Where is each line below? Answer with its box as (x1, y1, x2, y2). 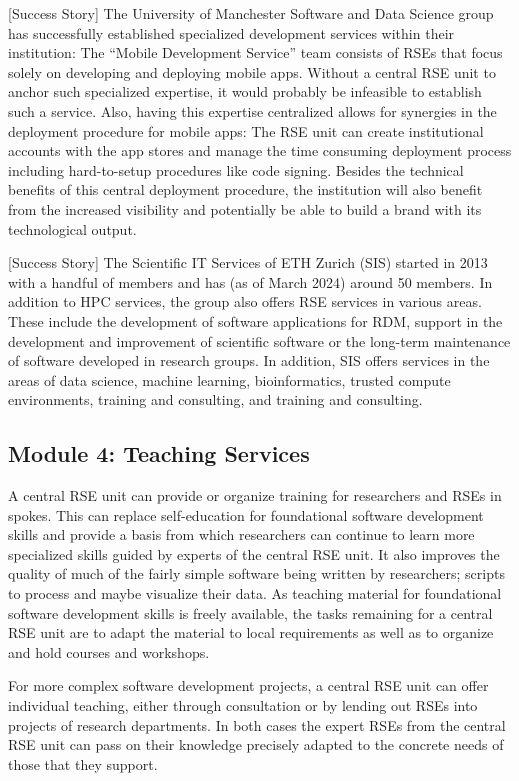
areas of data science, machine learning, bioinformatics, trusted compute (8, 369, 451, 390)
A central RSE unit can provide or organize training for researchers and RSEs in (8, 485, 502, 506)
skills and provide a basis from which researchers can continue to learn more (8, 524, 475, 545)
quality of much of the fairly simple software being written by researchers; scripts (8, 563, 505, 584)
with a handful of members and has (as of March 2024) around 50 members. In (8, 271, 493, 292)
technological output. (8, 218, 137, 239)
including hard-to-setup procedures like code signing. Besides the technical (8, 159, 464, 180)
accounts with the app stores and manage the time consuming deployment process (8, 140, 512, 161)
